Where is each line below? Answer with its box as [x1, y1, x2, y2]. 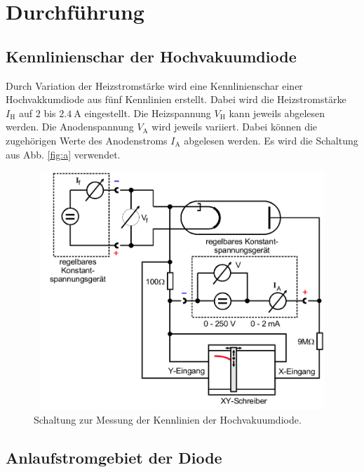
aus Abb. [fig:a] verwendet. [6, 147, 121, 161]
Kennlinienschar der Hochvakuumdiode [6, 45, 297, 67]
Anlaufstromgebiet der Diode [6, 446, 222, 468]
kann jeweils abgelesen [229, 105, 325, 120]
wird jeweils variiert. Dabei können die [151, 119, 318, 134]
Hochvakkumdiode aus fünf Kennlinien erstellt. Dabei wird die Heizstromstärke [6, 92, 346, 107]
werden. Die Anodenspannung [6, 119, 134, 134]
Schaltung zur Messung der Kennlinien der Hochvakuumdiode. [34, 412, 302, 426]
